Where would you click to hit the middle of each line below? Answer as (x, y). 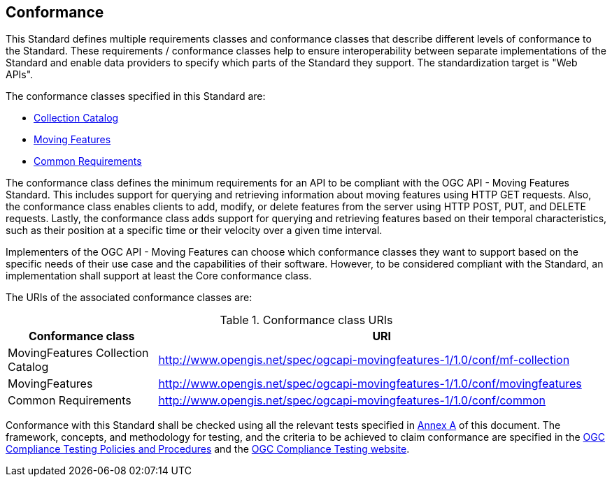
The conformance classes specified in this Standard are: (136, 96)
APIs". (20, 75)
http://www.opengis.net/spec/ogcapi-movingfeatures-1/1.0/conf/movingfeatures (370, 384)
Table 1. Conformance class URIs (306, 320)
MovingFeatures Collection (78, 353)
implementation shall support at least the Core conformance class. (159, 276)
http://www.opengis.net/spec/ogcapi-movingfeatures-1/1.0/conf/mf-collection (364, 360)
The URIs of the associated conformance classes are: (129, 298)
